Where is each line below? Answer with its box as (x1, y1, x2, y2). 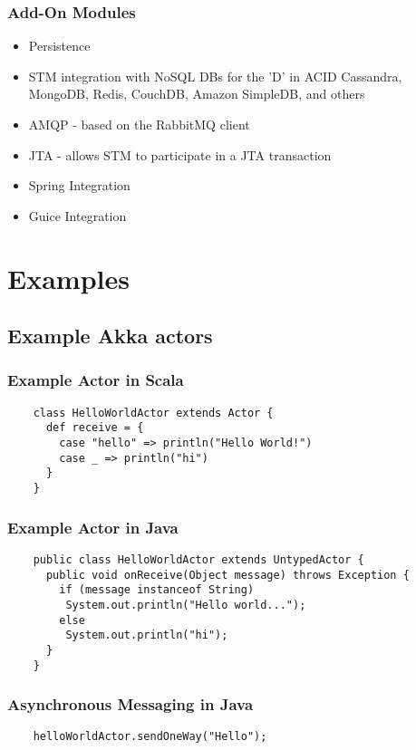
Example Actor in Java (7, 515, 179, 538)
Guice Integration (28, 206, 127, 225)
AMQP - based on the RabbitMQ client (28, 115, 250, 133)
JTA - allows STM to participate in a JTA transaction (28, 145, 332, 164)
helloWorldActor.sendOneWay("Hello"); (33, 730, 267, 744)
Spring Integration (28, 176, 131, 195)
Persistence (28, 36, 91, 55)
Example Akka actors (7, 322, 213, 350)
